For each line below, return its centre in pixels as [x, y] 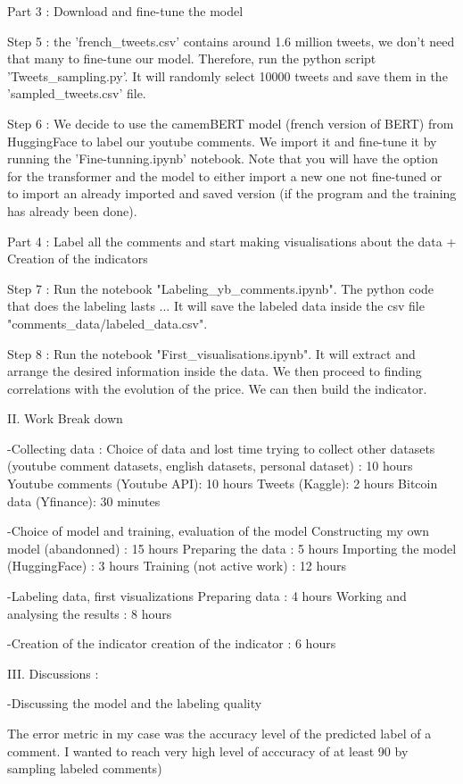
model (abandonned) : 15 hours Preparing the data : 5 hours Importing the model [232, 548]
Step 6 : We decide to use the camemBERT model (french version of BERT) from [231, 123]
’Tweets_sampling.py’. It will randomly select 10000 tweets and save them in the [227, 75]
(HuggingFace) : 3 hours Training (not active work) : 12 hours [177, 566]
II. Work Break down [65, 418]
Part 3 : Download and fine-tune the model [125, 11]
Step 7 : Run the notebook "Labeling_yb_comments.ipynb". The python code [221, 288]
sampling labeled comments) [85, 768]
